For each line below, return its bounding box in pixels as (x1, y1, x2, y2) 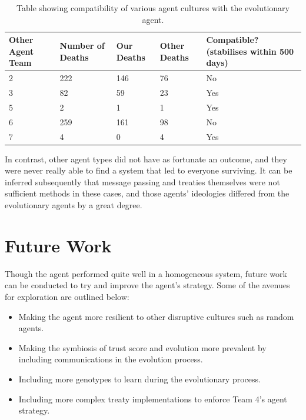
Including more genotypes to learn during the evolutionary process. (18, 372, 261, 385)
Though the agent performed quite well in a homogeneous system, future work (5, 267, 287, 279)
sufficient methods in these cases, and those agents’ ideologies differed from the (5, 187, 290, 199)
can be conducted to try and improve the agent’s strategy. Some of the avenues (5, 279, 290, 291)
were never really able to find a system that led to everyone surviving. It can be (5, 164, 292, 176)
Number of (59, 39, 105, 51)
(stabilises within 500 (206, 45, 294, 57)
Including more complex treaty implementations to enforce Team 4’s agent (18, 392, 287, 405)
